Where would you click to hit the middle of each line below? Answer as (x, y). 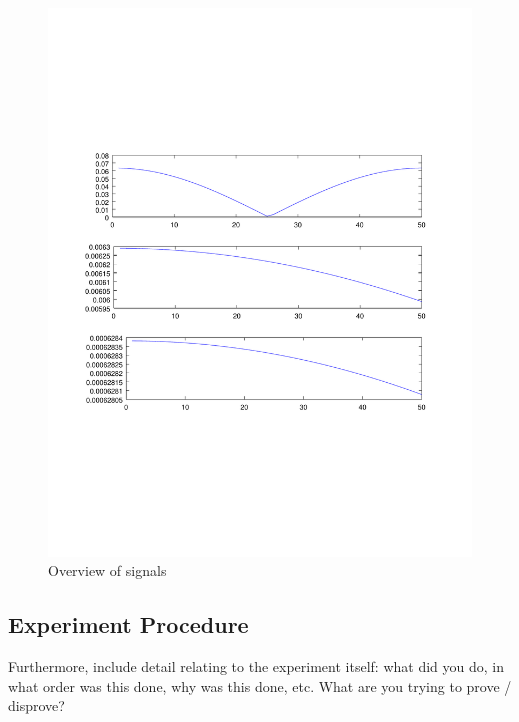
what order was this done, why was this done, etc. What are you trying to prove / (260, 685)
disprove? (36, 705)
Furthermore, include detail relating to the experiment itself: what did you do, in (256, 666)
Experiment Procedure (128, 624)
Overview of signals (107, 570)
